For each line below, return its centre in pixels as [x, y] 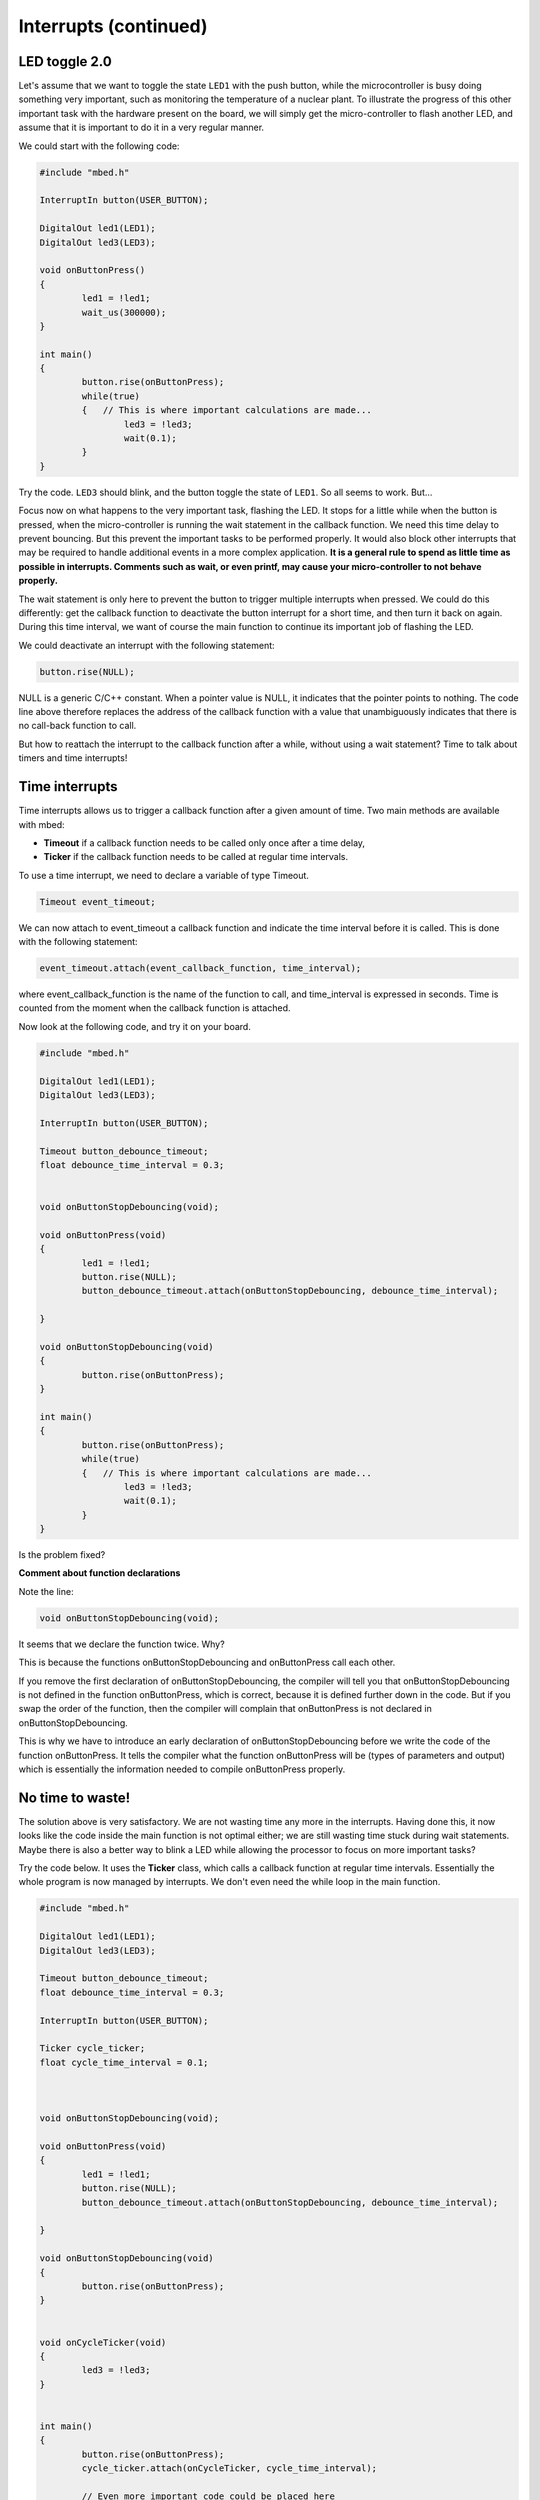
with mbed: [41, 824]
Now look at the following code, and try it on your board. [135, 1026]
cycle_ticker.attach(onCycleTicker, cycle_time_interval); [229, 2468]
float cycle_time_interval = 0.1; [124, 2062]
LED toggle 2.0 [65, 61]
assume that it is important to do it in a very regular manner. [141, 127]
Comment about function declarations [99, 1573]
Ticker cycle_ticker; [92, 2048]
